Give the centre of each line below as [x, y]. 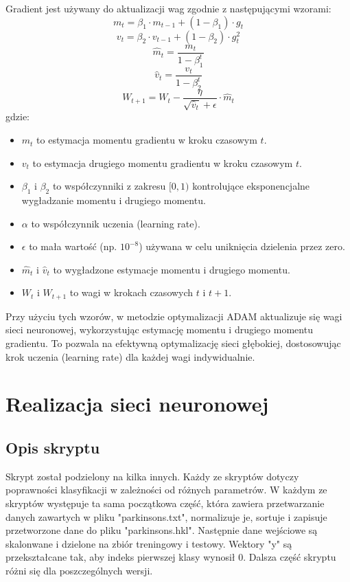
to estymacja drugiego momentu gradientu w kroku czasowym [163, 163]
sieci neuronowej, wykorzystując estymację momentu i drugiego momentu [159, 329]
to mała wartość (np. [73, 246]
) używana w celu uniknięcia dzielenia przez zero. [242, 246]
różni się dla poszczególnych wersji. [79, 570]
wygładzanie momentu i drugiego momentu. [114, 200]
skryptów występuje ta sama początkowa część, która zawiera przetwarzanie [165, 503]
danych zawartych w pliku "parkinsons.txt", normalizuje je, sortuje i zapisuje [166, 516]
